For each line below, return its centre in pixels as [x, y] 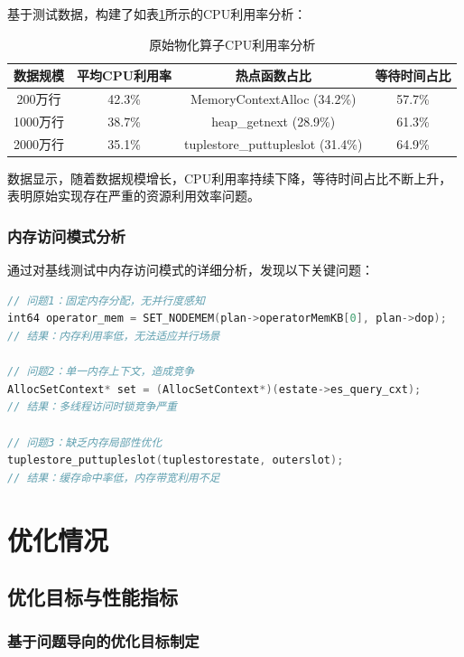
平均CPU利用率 [125, 75]
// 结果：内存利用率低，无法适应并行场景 [114, 336]
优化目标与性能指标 [93, 597]
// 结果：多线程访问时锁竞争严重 [92, 407]
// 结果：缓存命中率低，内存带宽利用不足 [114, 478]
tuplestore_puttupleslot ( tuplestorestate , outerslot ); [176, 460]
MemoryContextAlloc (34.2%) [273, 99]
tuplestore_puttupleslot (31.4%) [274, 143]
